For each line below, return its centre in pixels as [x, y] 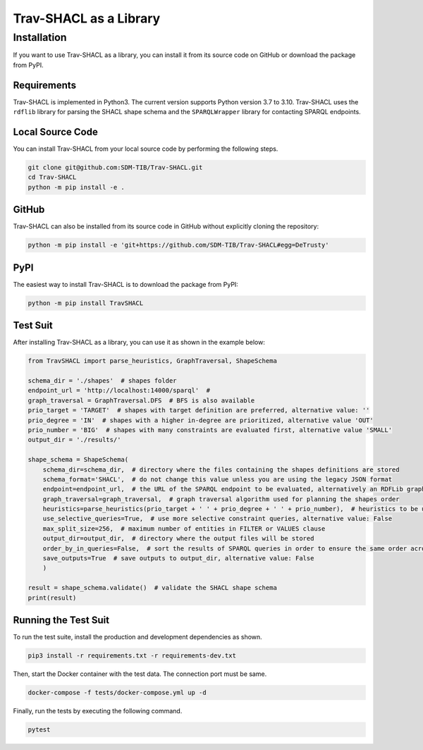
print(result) [52, 598]
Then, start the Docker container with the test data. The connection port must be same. [140, 674]
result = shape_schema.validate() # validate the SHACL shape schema [153, 588]
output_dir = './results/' [74, 440]
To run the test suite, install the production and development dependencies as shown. [137, 637]
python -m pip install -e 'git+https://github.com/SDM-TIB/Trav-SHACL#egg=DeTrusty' [178, 245]
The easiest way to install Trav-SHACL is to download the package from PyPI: [126, 284]
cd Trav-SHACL [52, 177]
